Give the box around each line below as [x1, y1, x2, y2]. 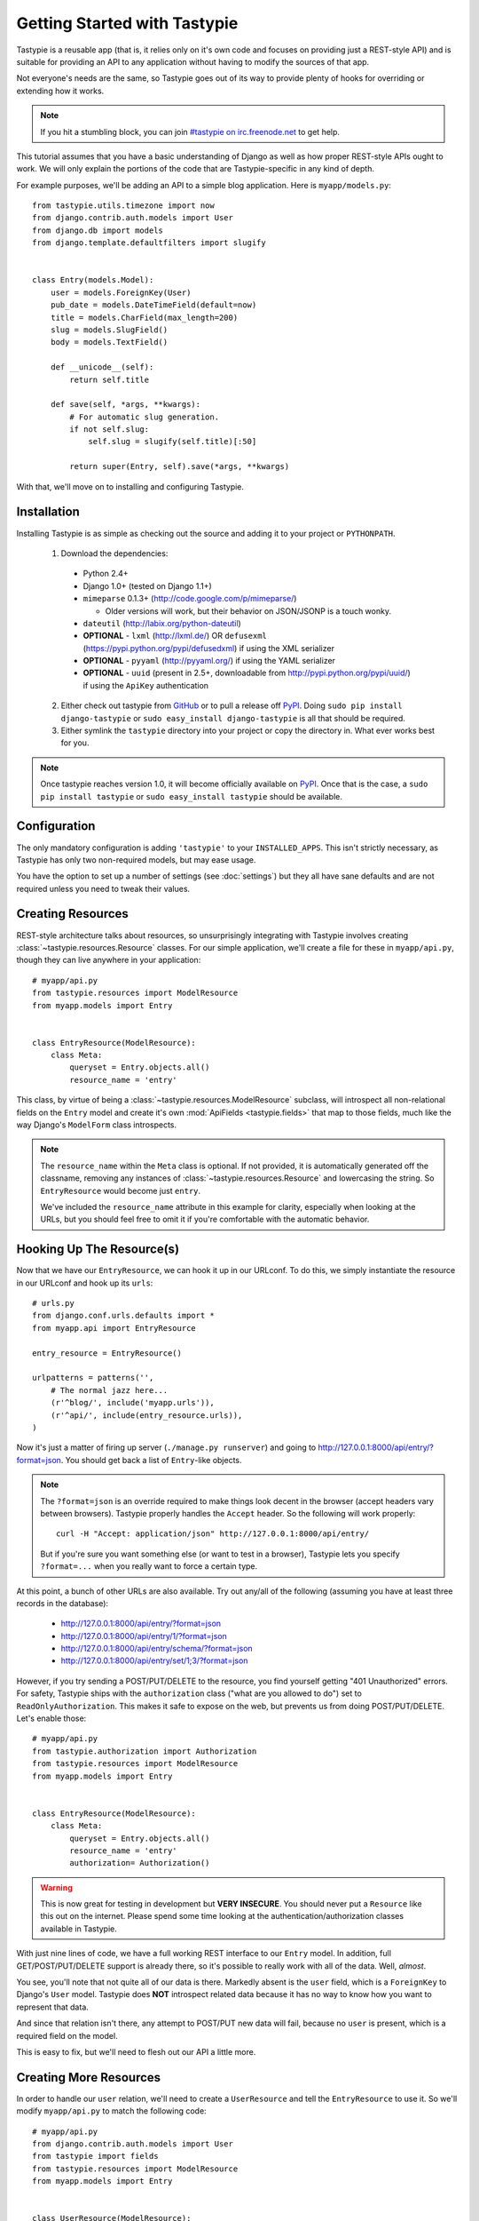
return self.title [69, 374, 150, 385]
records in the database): [16, 1597, 109, 1608]
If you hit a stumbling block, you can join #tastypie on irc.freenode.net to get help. [40, 126, 341, 137]
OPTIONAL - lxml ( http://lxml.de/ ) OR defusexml [82, 631, 268, 641]
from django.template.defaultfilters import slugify [32, 238, 266, 248]
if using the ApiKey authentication [82, 680, 208, 690]
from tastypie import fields [32, 2151, 159, 2161]
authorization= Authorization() [69, 1858, 210, 1868]
